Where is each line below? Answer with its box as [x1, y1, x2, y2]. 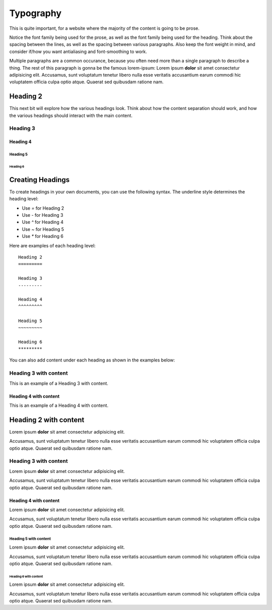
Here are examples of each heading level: [9, 242, 96, 249]
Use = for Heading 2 [22, 205, 64, 211]
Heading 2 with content [9, 415, 85, 424]
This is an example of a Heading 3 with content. [9, 380, 108, 386]
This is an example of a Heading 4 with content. [9, 402, 108, 408]
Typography [9, 8, 62, 19]
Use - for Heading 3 [22, 212, 63, 218]
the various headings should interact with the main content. [9, 112, 133, 118]
